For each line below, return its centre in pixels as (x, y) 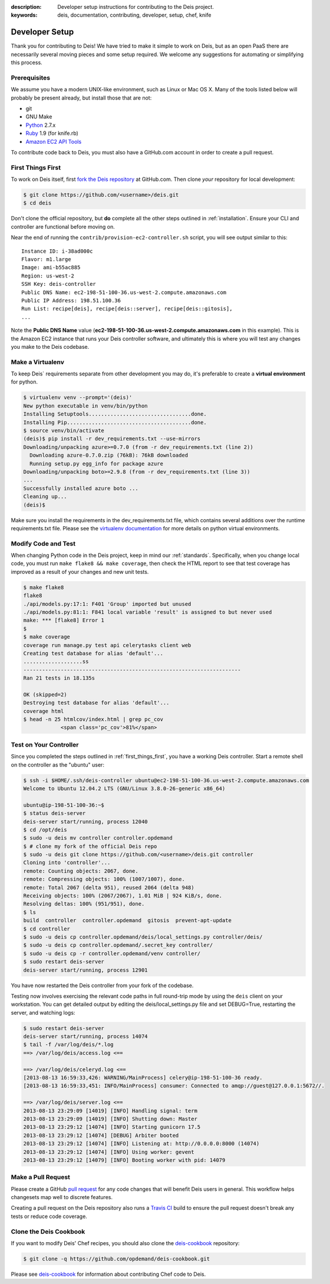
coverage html (44, 711)
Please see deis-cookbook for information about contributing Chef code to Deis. (108, 1274)
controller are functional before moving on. (63, 226)
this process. (27, 62)
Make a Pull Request (41, 1177)
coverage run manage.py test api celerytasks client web (107, 645)
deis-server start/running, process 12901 (85, 970)
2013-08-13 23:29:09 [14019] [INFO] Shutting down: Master (110, 1119)
